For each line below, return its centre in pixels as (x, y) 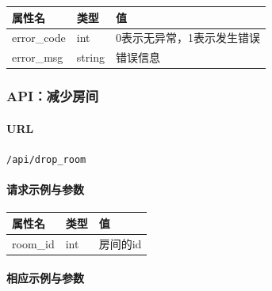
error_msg (38, 57)
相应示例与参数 (45, 278)
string (90, 57)
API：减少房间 (53, 96)
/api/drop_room (46, 159)
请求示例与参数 (45, 189)
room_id (33, 243)
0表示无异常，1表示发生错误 (188, 38)
